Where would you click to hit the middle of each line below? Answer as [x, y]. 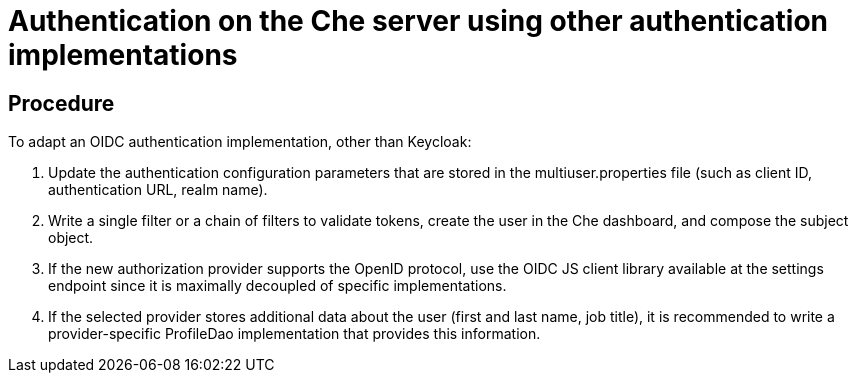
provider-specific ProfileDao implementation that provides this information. [294, 334]
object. [71, 238]
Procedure [61, 103]
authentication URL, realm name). [158, 190]
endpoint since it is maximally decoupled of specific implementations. [277, 286]
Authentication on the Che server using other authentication [418, 21]
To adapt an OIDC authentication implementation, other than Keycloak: [240, 142]
